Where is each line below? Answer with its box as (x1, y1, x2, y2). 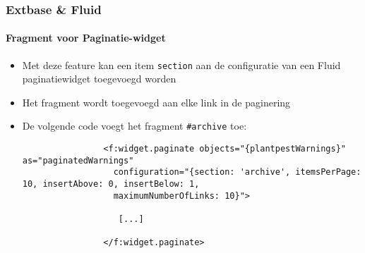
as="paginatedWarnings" (22, 155, 134, 166)
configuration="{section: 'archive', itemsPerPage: (113, 167, 361, 178)
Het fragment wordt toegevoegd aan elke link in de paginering (22, 94, 291, 109)
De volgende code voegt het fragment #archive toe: (22, 118, 247, 133)
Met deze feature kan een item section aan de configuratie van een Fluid (22, 57, 341, 72)
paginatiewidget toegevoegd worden (22, 71, 176, 86)
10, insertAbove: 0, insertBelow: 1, (22, 179, 200, 190)
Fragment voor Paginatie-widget (6, 30, 166, 45)
